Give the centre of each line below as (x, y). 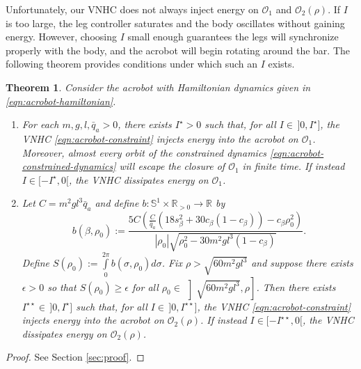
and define (117, 203)
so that (62, 286)
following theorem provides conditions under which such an (132, 64)
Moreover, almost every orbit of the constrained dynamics (144, 152)
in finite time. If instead (294, 166)
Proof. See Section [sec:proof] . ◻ (75, 357)
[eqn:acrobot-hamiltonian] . (61, 101)
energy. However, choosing (61, 37)
